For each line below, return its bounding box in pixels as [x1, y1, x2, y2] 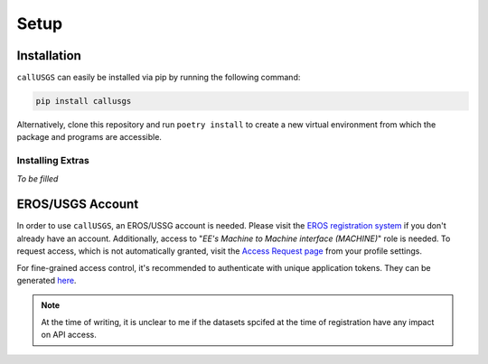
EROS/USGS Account [16, 197, 139, 212]
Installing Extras [16, 154, 89, 167]
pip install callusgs [35, 96, 132, 107]
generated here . [16, 275, 77, 286]
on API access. [41, 330, 97, 341]
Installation [16, 48, 81, 63]
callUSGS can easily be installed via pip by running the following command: [16, 72, 301, 83]
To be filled [16, 173, 59, 184]
